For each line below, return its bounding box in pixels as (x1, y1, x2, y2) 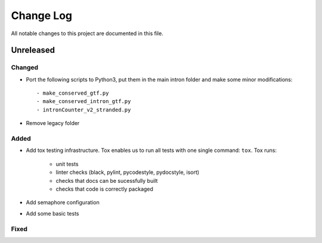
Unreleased (11, 45, 55, 55)
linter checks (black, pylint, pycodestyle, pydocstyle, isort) (55, 169, 200, 176)
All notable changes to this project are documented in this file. (11, 30, 163, 37)
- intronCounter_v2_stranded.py (36, 106, 131, 113)
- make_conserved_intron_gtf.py (36, 98, 131, 105)
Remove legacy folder (26, 120, 80, 127)
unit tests (55, 160, 79, 167)
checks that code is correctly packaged (55, 185, 153, 192)
